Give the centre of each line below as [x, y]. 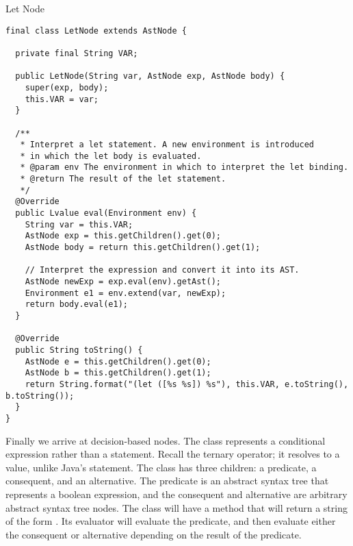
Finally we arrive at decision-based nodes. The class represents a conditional [166, 440]
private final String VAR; [77, 53]
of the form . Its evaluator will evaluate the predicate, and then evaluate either [171, 521]
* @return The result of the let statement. [123, 179]
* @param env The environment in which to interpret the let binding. [184, 167]
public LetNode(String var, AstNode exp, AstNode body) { [150, 76]
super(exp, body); [67, 87]
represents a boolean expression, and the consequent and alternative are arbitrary [176, 494]
